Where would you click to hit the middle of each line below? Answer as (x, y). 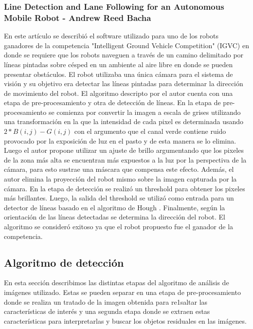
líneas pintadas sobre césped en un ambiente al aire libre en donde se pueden (118, 64)
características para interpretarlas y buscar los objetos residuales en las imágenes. (125, 320)
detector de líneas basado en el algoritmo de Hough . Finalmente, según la (115, 207)
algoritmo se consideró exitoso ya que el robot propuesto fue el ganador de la (119, 227)
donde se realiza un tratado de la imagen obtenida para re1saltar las (106, 302)
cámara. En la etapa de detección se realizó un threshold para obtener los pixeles (125, 188)
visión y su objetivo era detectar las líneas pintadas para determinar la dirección (124, 83)
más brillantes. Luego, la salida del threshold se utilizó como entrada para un (119, 198)
